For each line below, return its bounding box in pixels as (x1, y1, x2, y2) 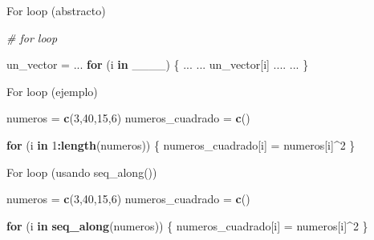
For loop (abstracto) (6, 2, 106, 18)
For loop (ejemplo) (6, 82, 98, 99)
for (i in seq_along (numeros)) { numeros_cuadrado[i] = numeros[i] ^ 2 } (6, 217, 368, 234)
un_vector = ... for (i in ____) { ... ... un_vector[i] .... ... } (6, 56, 309, 73)
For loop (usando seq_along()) (6, 163, 157, 180)
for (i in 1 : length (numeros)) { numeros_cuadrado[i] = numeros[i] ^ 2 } (6, 136, 356, 153)
